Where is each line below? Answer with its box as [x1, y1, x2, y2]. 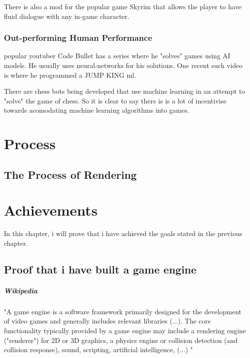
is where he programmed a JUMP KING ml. [4, 69, 136, 80]
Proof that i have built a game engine [4, 261, 197, 276]
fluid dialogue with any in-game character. [4, 11, 129, 21]
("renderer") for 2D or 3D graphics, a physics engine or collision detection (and [4, 335, 238, 345]
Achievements [4, 200, 98, 220]
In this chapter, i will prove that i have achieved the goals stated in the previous [4, 228, 242, 239]
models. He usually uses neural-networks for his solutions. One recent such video [4, 60, 243, 70]
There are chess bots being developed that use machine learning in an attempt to [4, 86, 245, 96]
